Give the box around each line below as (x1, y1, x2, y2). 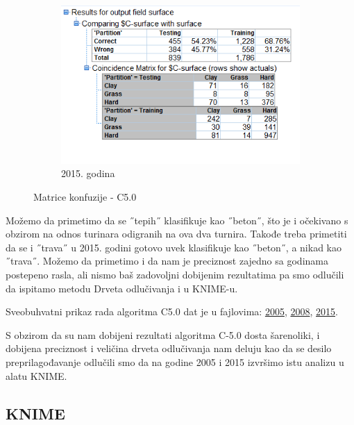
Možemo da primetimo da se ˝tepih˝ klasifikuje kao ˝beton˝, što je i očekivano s (6, 212, 348, 227)
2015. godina (61, 166, 115, 181)
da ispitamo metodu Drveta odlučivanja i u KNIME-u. (6, 281, 238, 295)
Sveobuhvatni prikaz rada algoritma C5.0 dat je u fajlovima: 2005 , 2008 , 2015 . (6, 304, 338, 319)
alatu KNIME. (6, 368, 67, 383)
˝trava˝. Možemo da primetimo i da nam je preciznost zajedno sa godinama (6, 253, 328, 268)
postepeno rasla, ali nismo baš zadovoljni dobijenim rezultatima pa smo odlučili (6, 267, 344, 281)
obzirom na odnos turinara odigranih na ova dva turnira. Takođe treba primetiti (6, 226, 347, 241)
